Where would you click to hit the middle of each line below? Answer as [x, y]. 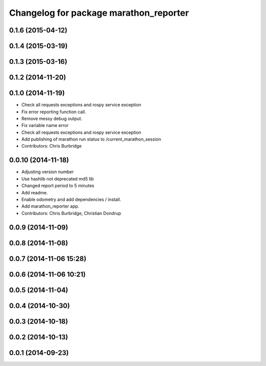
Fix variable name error [45, 125]
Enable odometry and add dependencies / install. [71, 199]
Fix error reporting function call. [54, 112]
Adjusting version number [48, 172]
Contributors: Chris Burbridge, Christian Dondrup [71, 213]
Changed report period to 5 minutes [58, 186]
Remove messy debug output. [52, 119]
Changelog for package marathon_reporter [99, 13]
